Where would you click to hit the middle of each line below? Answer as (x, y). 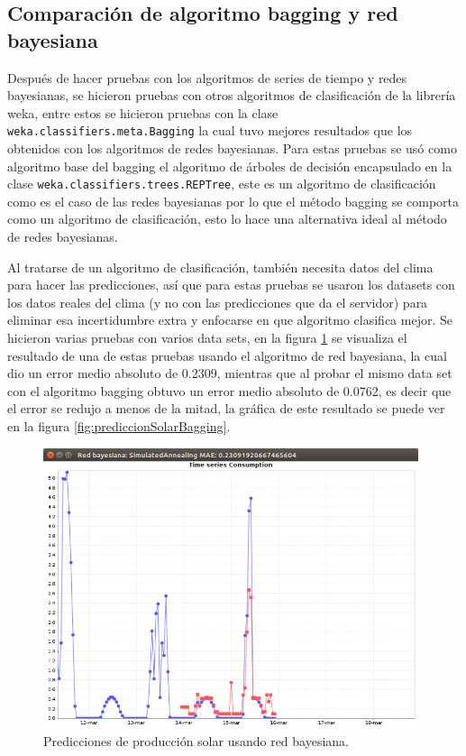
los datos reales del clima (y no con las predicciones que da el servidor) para (218, 302)
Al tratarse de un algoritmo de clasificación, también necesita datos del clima (220, 267)
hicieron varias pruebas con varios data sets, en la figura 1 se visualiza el (207, 338)
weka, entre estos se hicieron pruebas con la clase (143, 112)
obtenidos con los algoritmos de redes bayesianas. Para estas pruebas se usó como (232, 148)
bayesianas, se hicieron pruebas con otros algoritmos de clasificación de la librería (232, 95)
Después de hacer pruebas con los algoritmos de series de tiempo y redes (207, 77)
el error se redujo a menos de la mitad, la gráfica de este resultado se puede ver (226, 408)
